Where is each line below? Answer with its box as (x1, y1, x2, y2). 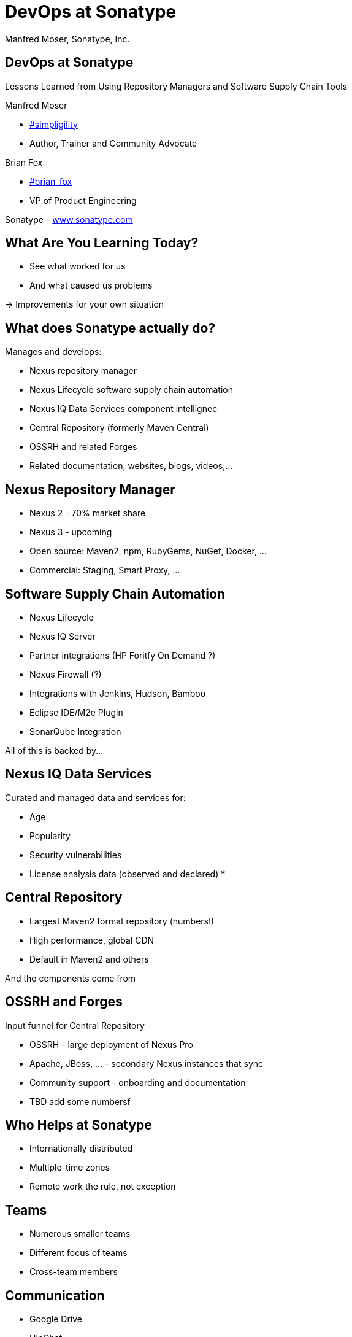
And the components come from (5, 972, 136, 983)
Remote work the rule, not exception (29, 1181, 176, 1192)
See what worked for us (29, 261, 126, 272)
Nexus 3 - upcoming (29, 527, 112, 538)
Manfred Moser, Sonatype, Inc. (5, 33, 130, 44)
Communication (5, 1287, 105, 1303)
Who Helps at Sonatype (5, 1117, 152, 1133)
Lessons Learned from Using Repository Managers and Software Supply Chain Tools (5, 80, 348, 91)
